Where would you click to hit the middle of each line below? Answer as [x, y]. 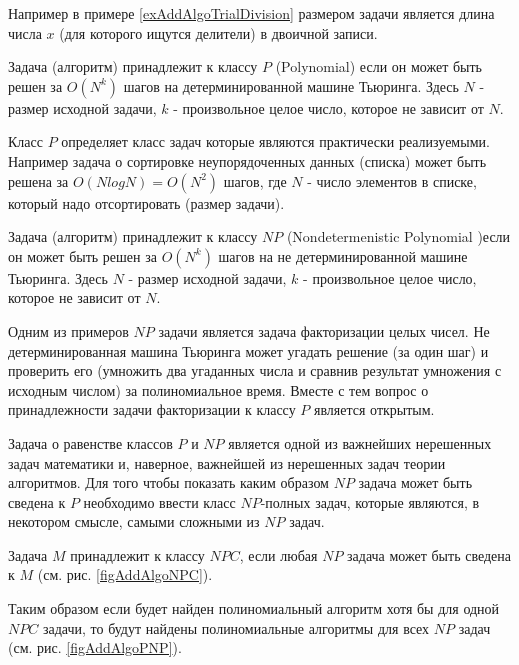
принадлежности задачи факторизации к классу [152, 409]
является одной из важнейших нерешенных [360, 442]
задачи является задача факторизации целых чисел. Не [324, 330]
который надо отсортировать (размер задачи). [146, 202]
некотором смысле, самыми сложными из [134, 521]
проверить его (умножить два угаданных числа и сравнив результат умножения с [255, 370]
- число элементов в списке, [392, 180]
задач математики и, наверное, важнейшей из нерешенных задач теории [227, 462]
